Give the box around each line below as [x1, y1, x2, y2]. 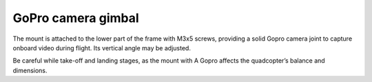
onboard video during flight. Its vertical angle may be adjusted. [12, 43, 191, 52]
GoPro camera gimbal [12, 10, 139, 25]
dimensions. [12, 66, 48, 74]
